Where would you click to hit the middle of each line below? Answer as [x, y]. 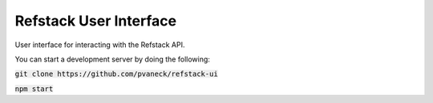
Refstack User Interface [95, 21]
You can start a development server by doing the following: [112, 59]
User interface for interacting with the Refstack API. [100, 45]
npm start [34, 89]
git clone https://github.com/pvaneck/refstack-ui [116, 74]
